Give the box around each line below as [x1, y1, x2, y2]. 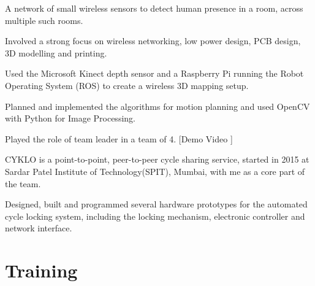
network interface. [5, 222, 72, 234]
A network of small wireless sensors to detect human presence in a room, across [5, 2, 303, 14]
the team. [5, 177, 41, 190]
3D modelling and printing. [5, 46, 107, 59]
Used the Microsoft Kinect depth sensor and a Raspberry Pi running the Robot [5, 67, 304, 80]
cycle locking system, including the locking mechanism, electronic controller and [5, 209, 305, 222]
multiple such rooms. [5, 14, 83, 26]
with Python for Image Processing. [5, 112, 135, 125]
